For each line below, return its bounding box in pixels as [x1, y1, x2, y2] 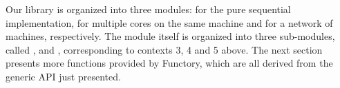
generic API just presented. [6, 69, 121, 83]
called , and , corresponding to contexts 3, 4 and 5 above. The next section [6, 42, 323, 56]
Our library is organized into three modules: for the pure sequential [6, 2, 291, 16]
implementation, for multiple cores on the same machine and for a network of [6, 15, 333, 30]
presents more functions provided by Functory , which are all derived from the [6, 56, 333, 70]
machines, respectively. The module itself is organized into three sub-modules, [6, 29, 335, 43]
